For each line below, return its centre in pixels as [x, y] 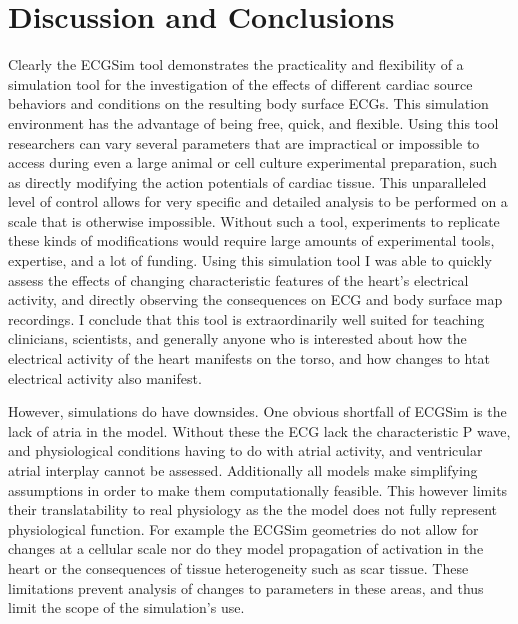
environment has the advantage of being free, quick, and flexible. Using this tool [253, 122]
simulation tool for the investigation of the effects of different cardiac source [240, 83]
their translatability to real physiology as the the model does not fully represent [253, 509]
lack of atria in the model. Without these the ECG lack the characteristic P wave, [259, 430]
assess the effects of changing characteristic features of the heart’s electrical [238, 279]
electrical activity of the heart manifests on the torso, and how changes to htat [249, 358]
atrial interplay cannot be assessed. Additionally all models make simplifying [243, 470]
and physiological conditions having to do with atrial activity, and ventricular [245, 450]
